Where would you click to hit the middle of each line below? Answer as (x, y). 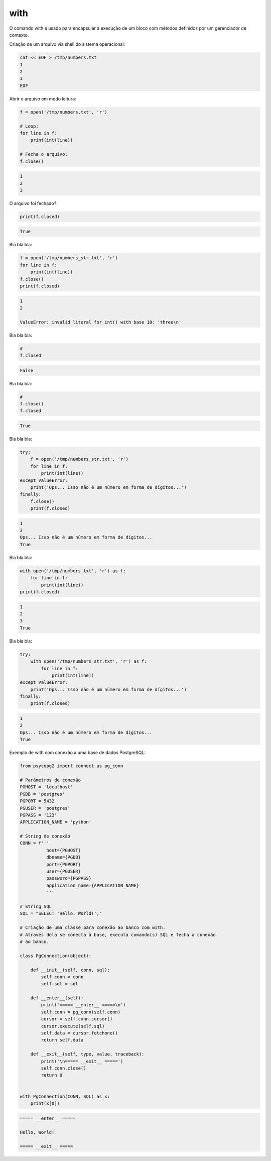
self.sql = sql (60, 984)
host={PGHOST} (63, 850)
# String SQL (36, 907)
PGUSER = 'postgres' (45, 808)
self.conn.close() (63, 1068)
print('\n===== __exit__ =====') (82, 1061)
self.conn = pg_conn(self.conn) (81, 1012)
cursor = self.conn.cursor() (77, 1019)
